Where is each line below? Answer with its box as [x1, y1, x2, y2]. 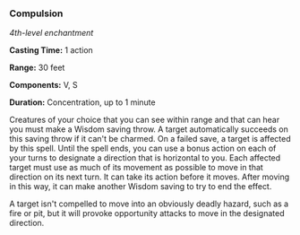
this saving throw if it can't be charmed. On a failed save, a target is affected [9, 134, 291, 144]
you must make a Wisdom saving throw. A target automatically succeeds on [9, 124, 289, 135]
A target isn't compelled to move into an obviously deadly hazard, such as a [9, 198, 289, 209]
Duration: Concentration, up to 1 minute [9, 97, 156, 108]
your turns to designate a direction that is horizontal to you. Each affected [9, 152, 281, 163]
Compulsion [9, 7, 64, 20]
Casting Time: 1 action [9, 45, 94, 56]
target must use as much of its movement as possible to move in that [9, 162, 264, 173]
